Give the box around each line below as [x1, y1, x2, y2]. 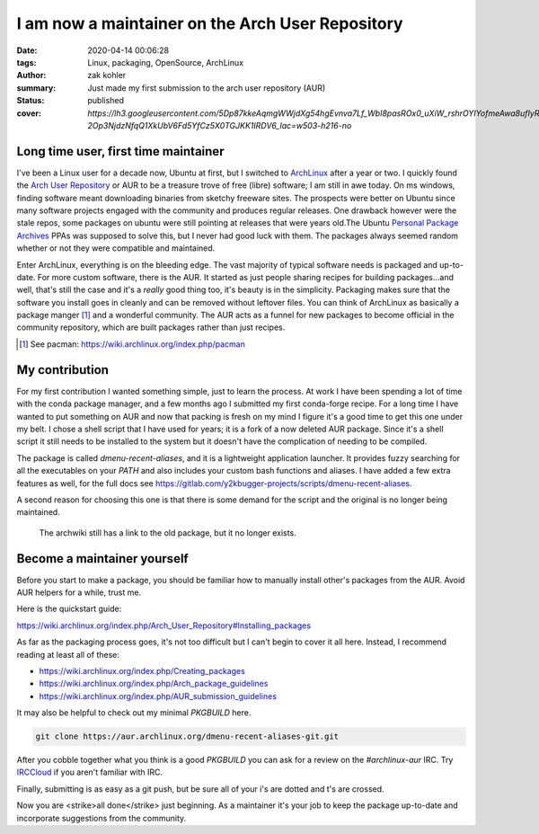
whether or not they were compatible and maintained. [16, 243, 216, 253]
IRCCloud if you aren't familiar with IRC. [16, 767, 163, 777]
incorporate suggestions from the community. [16, 812, 187, 823]
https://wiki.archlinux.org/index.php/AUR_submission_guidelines [39, 690, 278, 701]
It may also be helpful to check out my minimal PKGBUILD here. [16, 707, 252, 718]
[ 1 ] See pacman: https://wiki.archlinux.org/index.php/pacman [19, 338, 246, 350]
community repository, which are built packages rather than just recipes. [16, 322, 286, 333]
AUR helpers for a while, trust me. [16, 587, 142, 598]
